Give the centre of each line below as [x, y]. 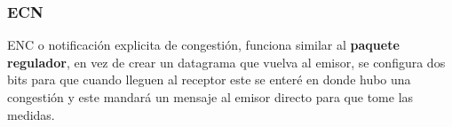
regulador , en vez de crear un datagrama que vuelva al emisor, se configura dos [226, 62]
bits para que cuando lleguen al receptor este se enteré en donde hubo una [209, 79]
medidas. [31, 114]
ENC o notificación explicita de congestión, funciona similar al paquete [203, 45]
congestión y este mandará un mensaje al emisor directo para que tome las [210, 97]
